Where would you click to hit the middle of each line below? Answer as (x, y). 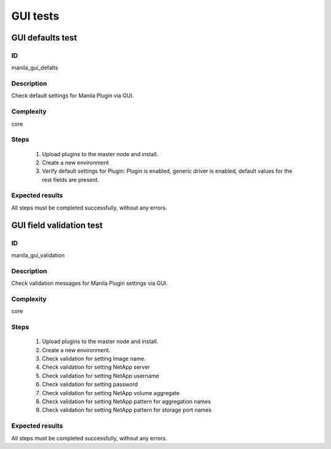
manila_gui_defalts (35, 68)
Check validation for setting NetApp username (101, 375)
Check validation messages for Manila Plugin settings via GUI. (89, 283)
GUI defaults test (44, 38)
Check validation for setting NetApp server (96, 367)
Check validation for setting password (90, 384)
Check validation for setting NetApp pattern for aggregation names (127, 401)
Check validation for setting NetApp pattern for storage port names (127, 410)
